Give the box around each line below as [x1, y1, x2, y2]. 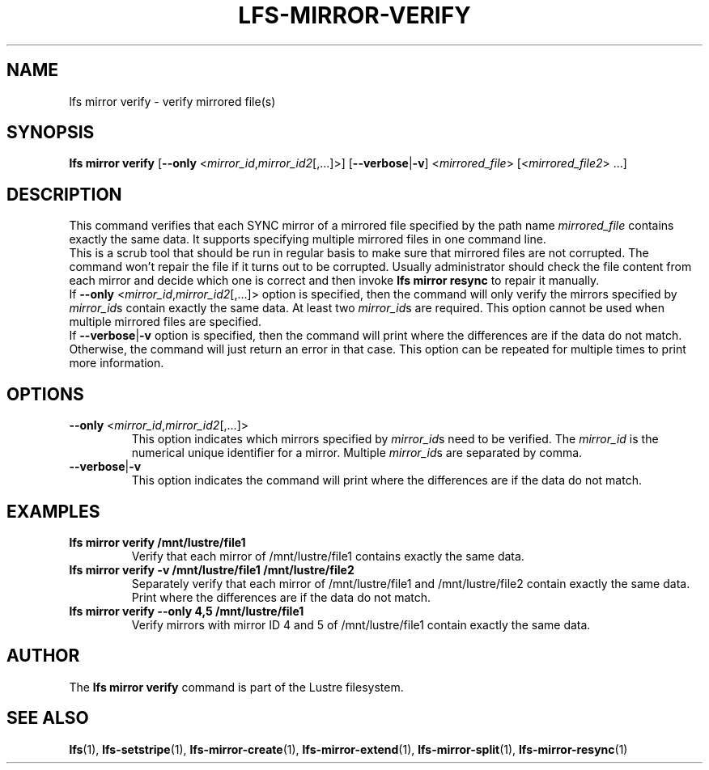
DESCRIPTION [6, 184, 122, 205]
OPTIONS [6, 383, 84, 404]
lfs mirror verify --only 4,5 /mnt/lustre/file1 [69, 603, 304, 618]
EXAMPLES [6, 501, 100, 522]
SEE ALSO [6, 708, 89, 729]
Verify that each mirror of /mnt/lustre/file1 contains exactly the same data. [131, 548, 524, 563]
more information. [69, 356, 164, 370]
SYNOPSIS [6, 122, 95, 143]
